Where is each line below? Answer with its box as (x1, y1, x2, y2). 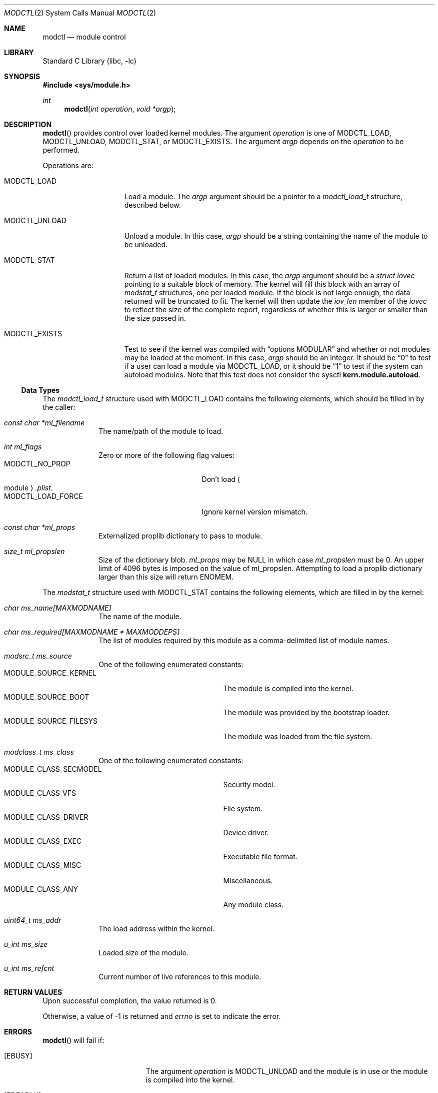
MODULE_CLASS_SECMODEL (4, 765, 102, 773)
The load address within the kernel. (98, 924, 214, 933)
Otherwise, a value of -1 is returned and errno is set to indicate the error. (42, 1012, 281, 1020)
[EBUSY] (4, 1051, 32, 1060)
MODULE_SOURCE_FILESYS (4, 717, 98, 725)
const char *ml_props (4, 523, 75, 531)
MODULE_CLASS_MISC (4, 861, 81, 869)
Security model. (223, 780, 275, 789)
